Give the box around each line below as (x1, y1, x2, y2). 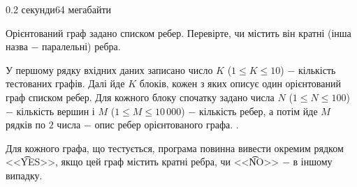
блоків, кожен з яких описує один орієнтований (139, 76, 341, 91)
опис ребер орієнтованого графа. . (94, 117, 239, 132)
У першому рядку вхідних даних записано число (6, 62, 213, 77)
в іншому (293, 154, 333, 169)
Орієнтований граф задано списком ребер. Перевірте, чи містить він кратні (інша (6, 25, 351, 40)
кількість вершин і (16, 103, 95, 118)
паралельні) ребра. (42, 39, 121, 54)
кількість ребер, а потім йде (199, 103, 318, 118)
